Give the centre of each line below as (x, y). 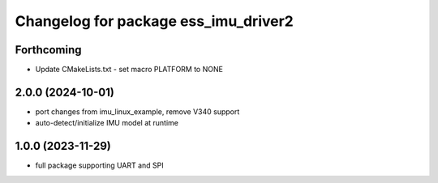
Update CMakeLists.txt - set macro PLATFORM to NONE (129, 70)
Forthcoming (48, 50)
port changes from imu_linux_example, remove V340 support (137, 111)
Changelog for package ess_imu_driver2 (154, 21)
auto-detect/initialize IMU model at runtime (107, 123)
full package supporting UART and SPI (99, 165)
